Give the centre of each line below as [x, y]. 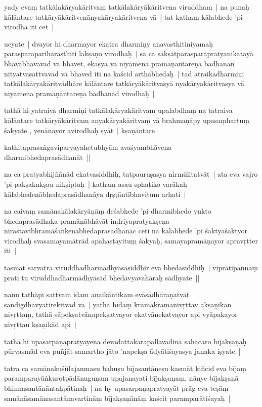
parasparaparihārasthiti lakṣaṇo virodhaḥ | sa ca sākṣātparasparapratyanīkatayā [129, 53]
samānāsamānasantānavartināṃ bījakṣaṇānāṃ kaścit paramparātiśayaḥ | [117, 398]
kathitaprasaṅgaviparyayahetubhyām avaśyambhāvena [88, 147]
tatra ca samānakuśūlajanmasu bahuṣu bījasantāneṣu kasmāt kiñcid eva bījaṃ [125, 368]
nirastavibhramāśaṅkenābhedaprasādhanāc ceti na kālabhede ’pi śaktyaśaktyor [126, 231]
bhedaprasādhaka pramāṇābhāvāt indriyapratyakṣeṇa [87, 220]
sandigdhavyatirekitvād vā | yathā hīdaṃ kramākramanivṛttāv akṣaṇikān [118, 304]
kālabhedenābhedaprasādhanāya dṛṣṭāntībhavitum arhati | [95, 194]
